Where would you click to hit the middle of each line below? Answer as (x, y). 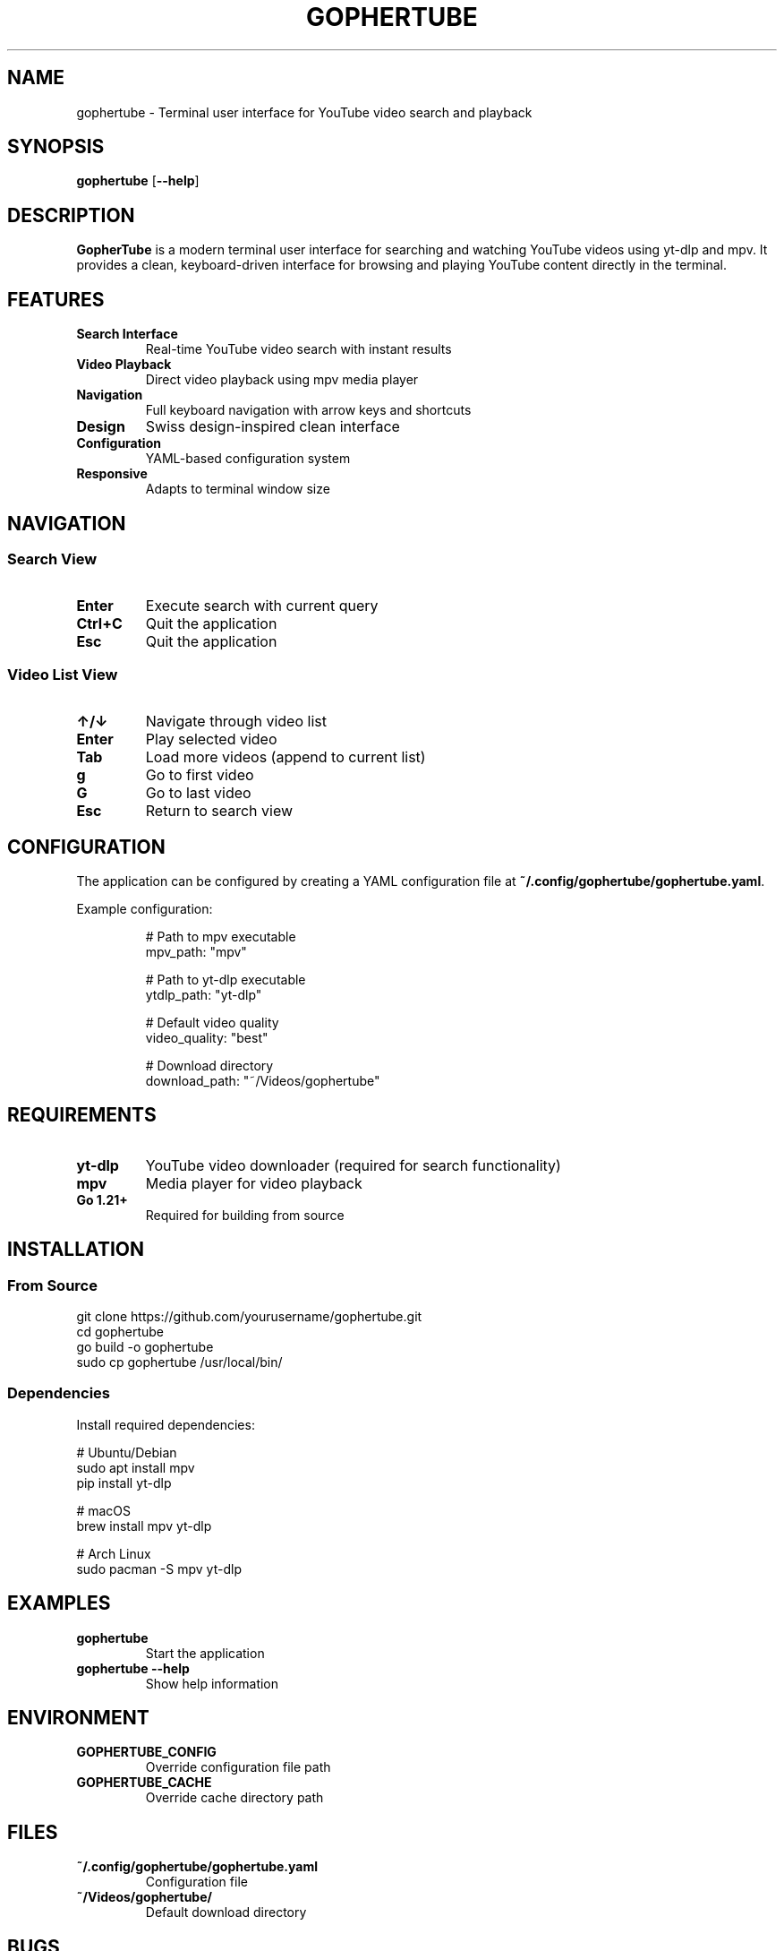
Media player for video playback (254, 1183)
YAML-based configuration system (248, 459)
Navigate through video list (236, 722)
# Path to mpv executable (221, 936)
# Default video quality (212, 1022)
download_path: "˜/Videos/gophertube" (263, 1080)
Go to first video (200, 775)
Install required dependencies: (166, 1424)
